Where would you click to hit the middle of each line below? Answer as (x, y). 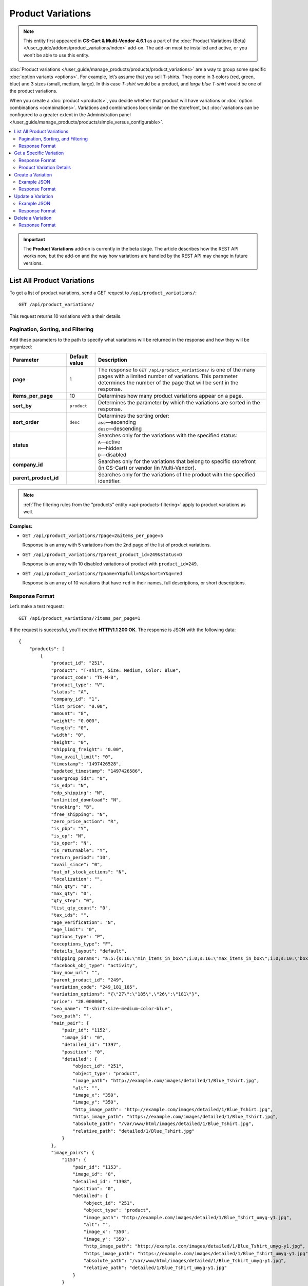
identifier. (109, 481)
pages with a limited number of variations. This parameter (168, 377)
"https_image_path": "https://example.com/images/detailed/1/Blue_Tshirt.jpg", (176, 1117)
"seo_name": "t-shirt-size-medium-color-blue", (112, 1009)
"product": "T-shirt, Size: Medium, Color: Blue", (116, 670)
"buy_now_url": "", (75, 973)
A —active (109, 442)
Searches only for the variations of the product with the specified (177, 475)
